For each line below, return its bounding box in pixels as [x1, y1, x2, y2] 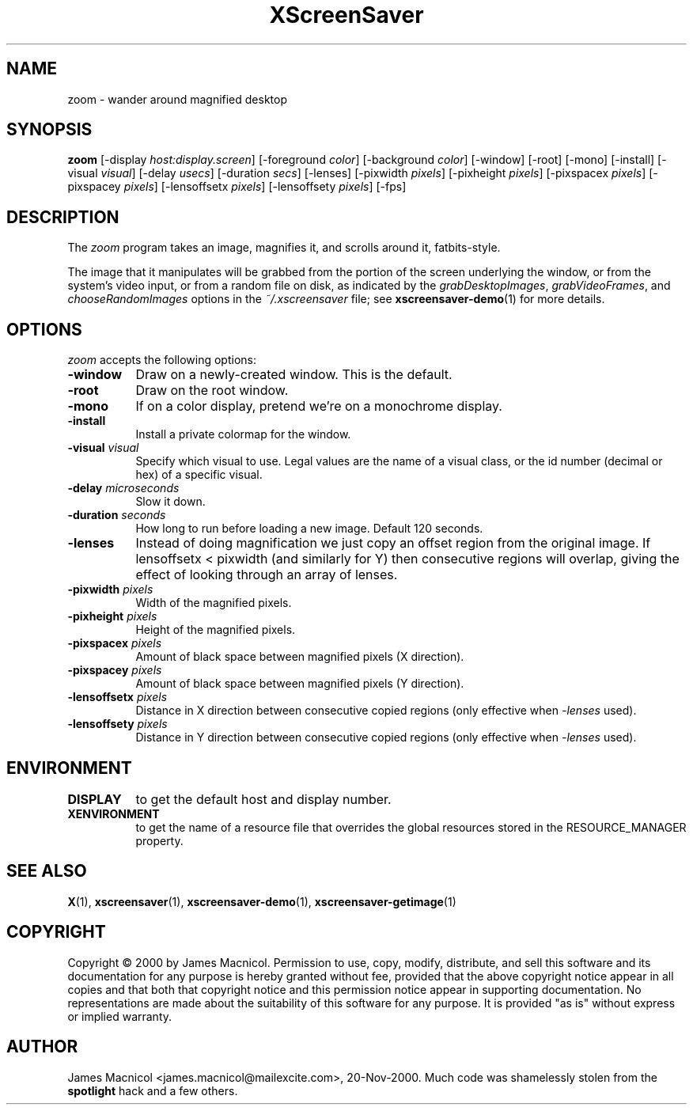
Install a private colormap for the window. [135, 427, 351, 442]
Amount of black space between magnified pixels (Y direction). [135, 677, 464, 691]
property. [135, 833, 184, 847]
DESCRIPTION [6, 207, 119, 227]
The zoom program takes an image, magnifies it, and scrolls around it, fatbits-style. [67, 241, 501, 255]
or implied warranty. [67, 1009, 172, 1023]
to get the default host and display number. [135, 791, 392, 807]
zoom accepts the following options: [67, 353, 256, 367]
